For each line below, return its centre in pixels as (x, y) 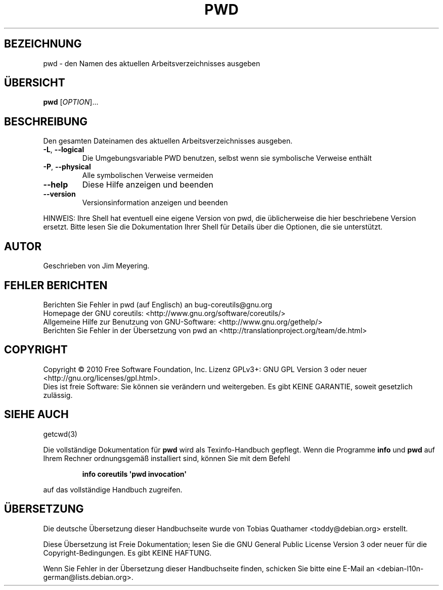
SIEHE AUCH (36, 415)
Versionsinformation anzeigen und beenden (155, 203)
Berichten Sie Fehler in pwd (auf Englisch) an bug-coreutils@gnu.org (158, 304)
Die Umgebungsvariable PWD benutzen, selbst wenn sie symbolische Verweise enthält (227, 158)
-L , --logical (64, 150)
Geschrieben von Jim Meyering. (96, 266)
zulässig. (58, 395)
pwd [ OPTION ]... (71, 102)
